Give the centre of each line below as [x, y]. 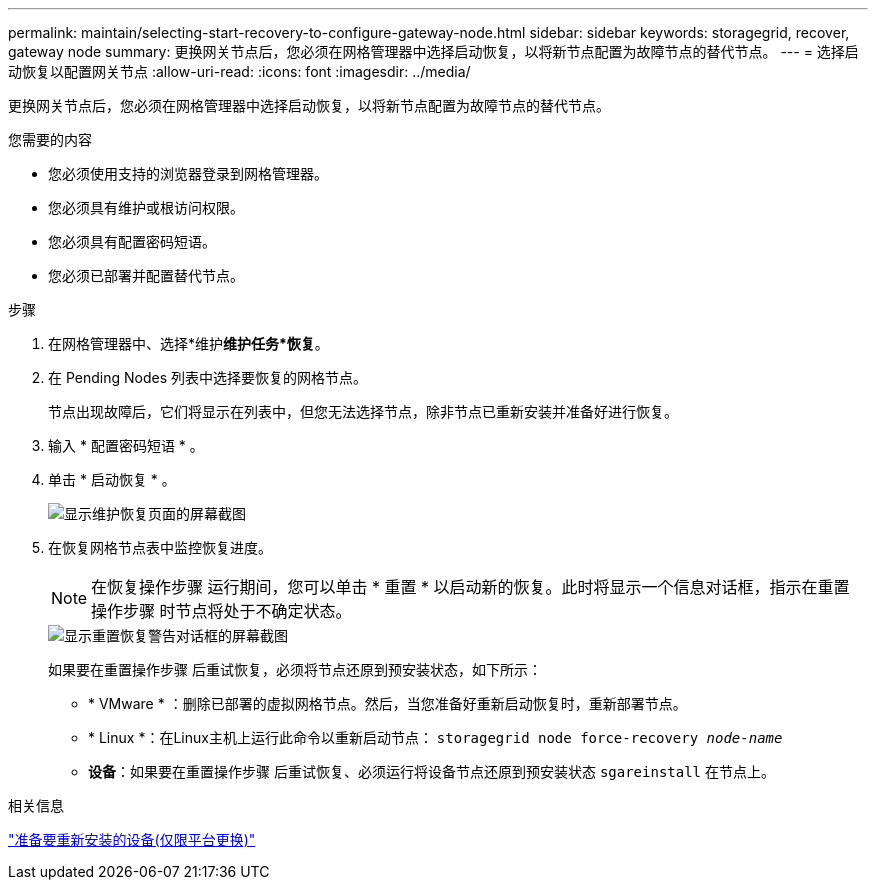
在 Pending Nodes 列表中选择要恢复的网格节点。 [207, 377]
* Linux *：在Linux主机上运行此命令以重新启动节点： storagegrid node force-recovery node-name [435, 737]
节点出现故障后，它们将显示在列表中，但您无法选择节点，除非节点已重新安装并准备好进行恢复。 [363, 411]
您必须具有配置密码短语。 [132, 241]
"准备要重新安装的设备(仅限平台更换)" [132, 839]
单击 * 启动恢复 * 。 [112, 479]
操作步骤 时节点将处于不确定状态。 [221, 611]
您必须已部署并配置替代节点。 [146, 275]
